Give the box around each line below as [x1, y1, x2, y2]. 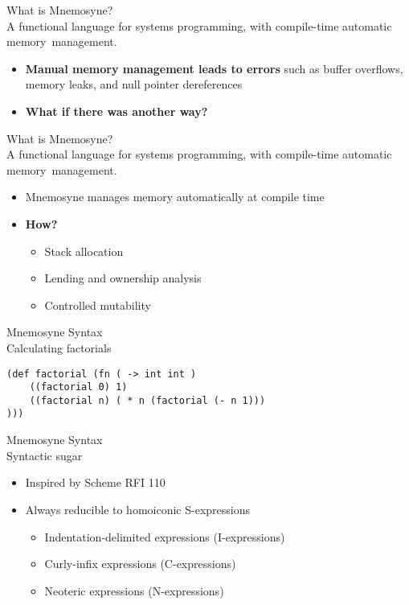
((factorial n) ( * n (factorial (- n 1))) [29, 394, 266, 406]
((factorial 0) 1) [29, 381, 128, 393]
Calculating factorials [6, 339, 112, 356]
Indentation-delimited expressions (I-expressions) [44, 528, 285, 545]
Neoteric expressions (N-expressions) [44, 582, 224, 599]
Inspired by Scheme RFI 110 [25, 474, 166, 491]
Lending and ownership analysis [44, 270, 202, 286]
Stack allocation [44, 242, 124, 259]
